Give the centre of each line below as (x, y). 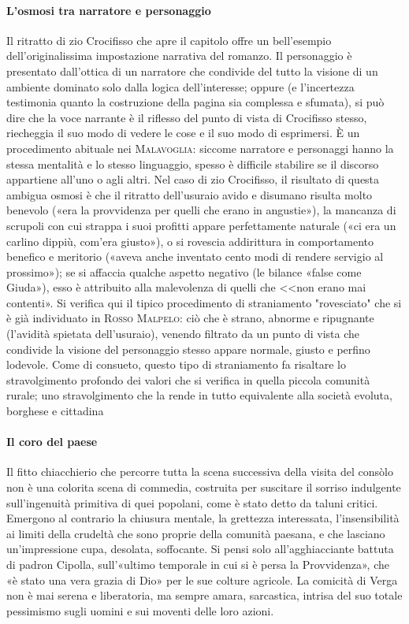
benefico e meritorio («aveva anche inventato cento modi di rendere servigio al (195, 256)
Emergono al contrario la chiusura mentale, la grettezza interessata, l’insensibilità (203, 518)
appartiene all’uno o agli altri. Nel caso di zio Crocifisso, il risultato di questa (193, 179)
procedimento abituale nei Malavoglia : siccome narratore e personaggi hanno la (200, 148)
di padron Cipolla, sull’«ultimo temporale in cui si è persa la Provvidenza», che (198, 564)
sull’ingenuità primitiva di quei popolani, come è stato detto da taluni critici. (192, 502)
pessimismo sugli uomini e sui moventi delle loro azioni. (140, 610)
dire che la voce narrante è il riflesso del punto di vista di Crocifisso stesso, (187, 117)
